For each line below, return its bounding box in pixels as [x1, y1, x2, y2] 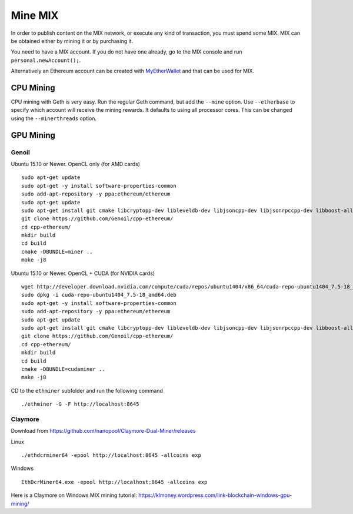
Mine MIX [11, 9, 59, 22]
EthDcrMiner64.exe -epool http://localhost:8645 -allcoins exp [21, 479, 208, 485]
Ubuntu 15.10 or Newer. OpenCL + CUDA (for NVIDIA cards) [11, 270, 155, 277]
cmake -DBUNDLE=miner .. [21, 248, 93, 255]
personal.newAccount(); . [11, 57, 81, 64]
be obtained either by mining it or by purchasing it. [11, 37, 134, 44]
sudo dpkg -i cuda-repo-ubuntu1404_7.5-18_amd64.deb [21, 291, 176, 299]
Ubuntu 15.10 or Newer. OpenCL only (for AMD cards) [11, 160, 141, 167]
